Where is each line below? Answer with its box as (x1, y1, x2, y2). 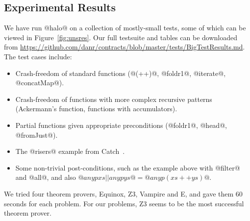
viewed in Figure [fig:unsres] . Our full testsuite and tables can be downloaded (4, 32, 237, 42)
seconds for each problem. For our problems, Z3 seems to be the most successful (4, 198, 244, 208)
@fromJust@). (15, 129, 58, 140)
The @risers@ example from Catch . (15, 146, 125, 156)
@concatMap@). (15, 77, 64, 88)
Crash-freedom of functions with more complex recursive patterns (15, 94, 212, 104)
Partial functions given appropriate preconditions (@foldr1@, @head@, (15, 120, 227, 130)
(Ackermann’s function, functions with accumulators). (15, 103, 177, 114)
